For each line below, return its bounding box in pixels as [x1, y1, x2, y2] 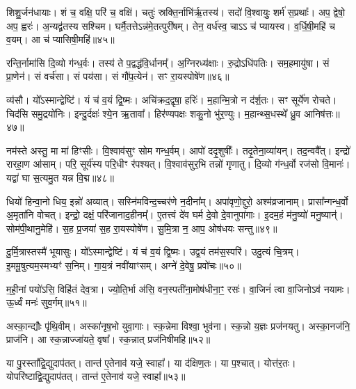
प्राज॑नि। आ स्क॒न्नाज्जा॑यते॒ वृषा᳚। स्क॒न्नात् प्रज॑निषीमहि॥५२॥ [6, 332, 211, 347]
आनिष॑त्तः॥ [303, 106, 340, 120]
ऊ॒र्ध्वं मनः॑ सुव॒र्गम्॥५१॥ [6, 295, 87, 310]
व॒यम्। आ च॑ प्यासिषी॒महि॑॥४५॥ [6, 32, 115, 47]
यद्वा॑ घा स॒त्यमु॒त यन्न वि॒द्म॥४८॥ [6, 170, 114, 184]
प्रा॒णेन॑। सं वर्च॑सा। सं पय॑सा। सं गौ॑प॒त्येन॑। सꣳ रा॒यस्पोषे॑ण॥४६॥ [6, 69, 229, 84]
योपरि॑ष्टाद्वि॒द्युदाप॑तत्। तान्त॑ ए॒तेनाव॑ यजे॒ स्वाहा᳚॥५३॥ [6, 369, 186, 383]
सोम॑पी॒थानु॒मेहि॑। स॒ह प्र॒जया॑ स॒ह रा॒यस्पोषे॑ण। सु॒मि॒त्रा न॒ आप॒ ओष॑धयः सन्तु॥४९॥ [6, 221, 277, 235]
